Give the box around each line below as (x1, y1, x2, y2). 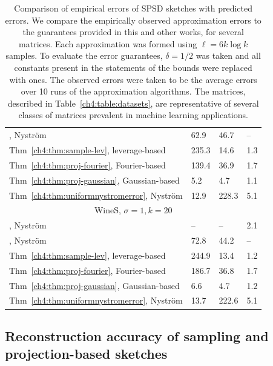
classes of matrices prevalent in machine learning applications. (18, 108, 248, 121)
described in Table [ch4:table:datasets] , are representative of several (7, 96, 259, 109)
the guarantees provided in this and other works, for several (22, 25, 244, 38)
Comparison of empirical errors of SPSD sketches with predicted (14, 2, 253, 14)
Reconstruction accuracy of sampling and (5, 326, 269, 345)
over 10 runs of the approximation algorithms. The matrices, (21, 85, 246, 98)
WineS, (94, 204, 121, 216)
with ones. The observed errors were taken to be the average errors (9, 73, 257, 85)
